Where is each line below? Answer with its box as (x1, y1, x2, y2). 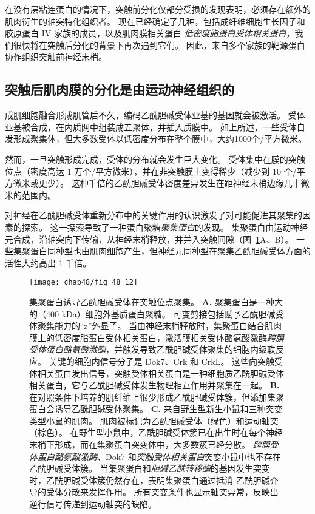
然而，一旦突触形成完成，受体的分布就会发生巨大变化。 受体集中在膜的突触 (5, 152, 305, 165)
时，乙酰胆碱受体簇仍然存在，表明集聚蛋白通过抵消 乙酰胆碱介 (29, 473, 279, 486)
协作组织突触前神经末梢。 (5, 50, 107, 63)
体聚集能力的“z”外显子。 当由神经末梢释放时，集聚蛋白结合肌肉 (29, 319, 282, 332)
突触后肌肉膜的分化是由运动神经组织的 (5, 80, 234, 99)
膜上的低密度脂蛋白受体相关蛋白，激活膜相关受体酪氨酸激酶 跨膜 (29, 331, 284, 343)
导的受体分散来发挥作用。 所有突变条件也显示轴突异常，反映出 (29, 485, 279, 498)
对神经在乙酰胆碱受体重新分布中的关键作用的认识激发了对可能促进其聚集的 (5, 209, 302, 221)
